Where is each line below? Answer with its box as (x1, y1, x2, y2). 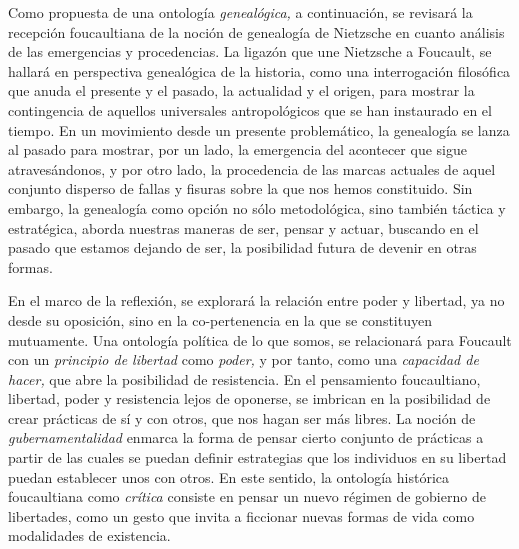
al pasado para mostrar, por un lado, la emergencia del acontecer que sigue (8, 139, 467, 160)
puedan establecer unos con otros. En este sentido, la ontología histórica (8, 466, 449, 487)
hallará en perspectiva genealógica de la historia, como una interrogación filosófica (8, 60, 511, 81)
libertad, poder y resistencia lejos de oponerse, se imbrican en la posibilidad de (8, 388, 491, 409)
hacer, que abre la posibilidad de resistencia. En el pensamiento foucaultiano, (8, 368, 481, 389)
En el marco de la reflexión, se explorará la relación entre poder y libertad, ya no (8, 290, 505, 311)
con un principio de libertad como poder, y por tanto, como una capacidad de (8, 349, 479, 370)
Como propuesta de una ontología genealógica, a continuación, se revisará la (8, 2, 473, 22)
